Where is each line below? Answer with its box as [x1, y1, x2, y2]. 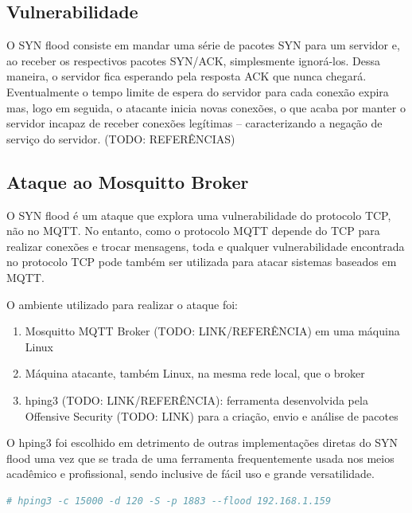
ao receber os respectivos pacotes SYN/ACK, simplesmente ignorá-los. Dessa [6, 52, 380, 69]
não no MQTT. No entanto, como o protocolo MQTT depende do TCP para [6, 222, 380, 239]
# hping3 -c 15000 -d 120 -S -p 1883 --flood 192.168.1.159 [6, 495, 332, 507]
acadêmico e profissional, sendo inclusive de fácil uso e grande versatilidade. [6, 465, 375, 482]
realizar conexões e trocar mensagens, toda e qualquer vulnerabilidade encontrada [6, 237, 405, 254]
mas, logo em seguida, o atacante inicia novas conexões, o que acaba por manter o [6, 99, 406, 116]
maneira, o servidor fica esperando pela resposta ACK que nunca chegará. [6, 68, 367, 84]
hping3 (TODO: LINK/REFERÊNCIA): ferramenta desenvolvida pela [25, 391, 368, 408]
